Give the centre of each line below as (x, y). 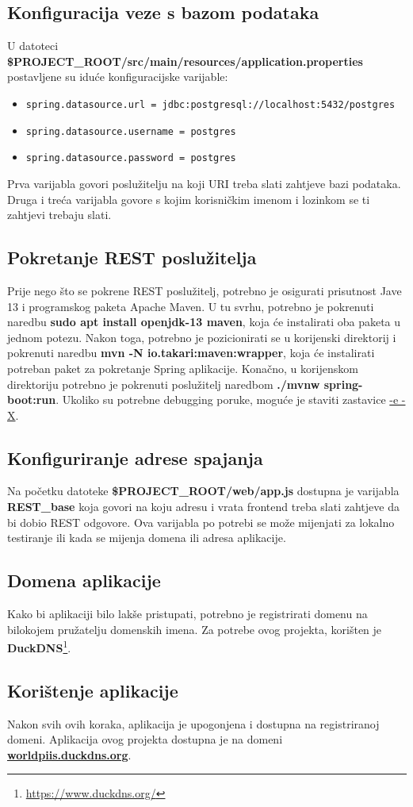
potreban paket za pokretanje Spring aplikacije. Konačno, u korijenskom (183, 368)
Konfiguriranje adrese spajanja (135, 457)
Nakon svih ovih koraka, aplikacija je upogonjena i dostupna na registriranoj (193, 723)
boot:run (32, 400)
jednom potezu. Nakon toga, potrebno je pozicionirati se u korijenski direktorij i (202, 337)
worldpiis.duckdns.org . (69, 754)
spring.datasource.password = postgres (131, 158)
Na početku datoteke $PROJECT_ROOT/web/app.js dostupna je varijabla (203, 491)
